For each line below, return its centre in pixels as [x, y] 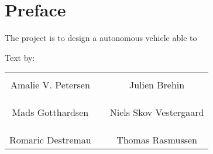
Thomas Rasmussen [157, 140]
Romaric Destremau [50, 140]
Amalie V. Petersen [50, 85]
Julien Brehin [157, 85]
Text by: [20, 57]
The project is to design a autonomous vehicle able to [101, 38]
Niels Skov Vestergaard [157, 112]
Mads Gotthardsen [50, 112]
